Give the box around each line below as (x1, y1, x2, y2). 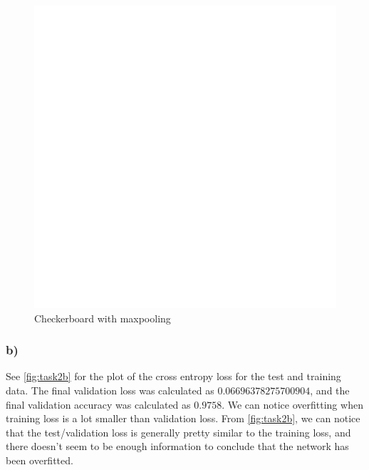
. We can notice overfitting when (222, 397, 363, 412)
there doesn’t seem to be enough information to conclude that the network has (6, 439, 349, 454)
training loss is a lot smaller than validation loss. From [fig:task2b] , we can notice (6, 411, 360, 426)
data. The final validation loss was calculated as (6, 383, 214, 397)
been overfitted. (6, 452, 73, 467)
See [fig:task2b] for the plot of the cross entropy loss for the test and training (6, 369, 341, 384)
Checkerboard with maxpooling (34, 310, 171, 325)
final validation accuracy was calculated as (6, 397, 191, 412)
